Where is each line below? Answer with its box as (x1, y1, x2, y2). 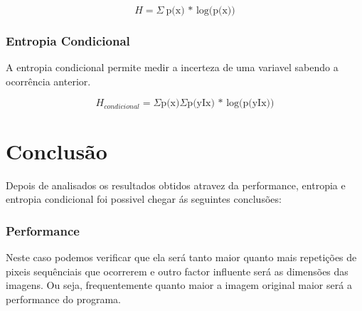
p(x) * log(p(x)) (166, 6, 235, 16)
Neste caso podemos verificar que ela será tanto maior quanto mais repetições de (6, 249, 357, 264)
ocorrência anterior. (6, 73, 91, 88)
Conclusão (6, 136, 107, 165)
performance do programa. (6, 291, 121, 306)
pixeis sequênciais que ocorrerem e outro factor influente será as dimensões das (6, 263, 348, 278)
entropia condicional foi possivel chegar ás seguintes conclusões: (6, 191, 282, 206)
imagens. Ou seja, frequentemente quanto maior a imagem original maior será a (6, 278, 352, 292)
